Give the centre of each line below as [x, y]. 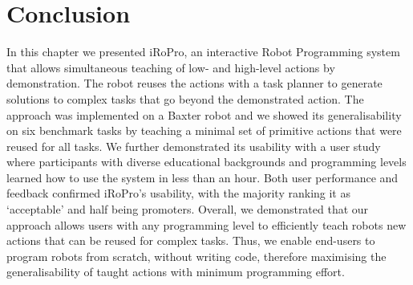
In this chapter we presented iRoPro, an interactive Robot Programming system [203, 52]
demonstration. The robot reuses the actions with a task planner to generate [194, 83]
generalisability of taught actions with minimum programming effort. [176, 272]
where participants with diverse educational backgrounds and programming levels [206, 162]
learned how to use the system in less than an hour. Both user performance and [202, 177]
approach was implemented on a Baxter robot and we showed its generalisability [204, 114]
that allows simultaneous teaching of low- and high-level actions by [171, 67]
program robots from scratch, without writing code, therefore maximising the [196, 256]
